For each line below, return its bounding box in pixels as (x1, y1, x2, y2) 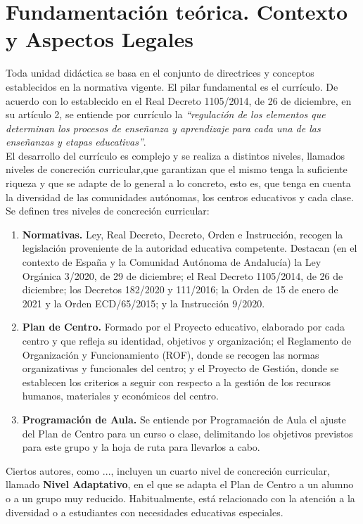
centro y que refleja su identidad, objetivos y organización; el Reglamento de (22, 333, 352, 347)
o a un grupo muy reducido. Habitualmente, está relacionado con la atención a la (6, 490, 355, 505)
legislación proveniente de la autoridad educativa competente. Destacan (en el (22, 241, 357, 255)
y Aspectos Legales (6, 25, 193, 53)
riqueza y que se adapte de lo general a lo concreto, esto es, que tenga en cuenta (6, 176, 351, 191)
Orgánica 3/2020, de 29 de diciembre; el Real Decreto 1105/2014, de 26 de (22, 268, 343, 283)
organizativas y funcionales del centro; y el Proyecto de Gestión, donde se (22, 361, 339, 376)
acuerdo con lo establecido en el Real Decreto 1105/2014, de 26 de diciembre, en (6, 93, 352, 108)
